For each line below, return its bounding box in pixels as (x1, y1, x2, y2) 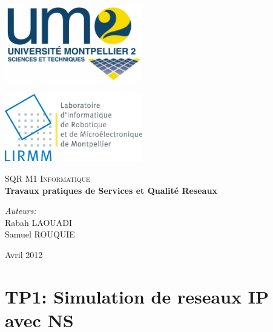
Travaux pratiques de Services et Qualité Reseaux (5, 184, 217, 196)
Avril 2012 (5, 248, 43, 261)
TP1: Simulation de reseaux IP (5, 284, 269, 308)
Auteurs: (5, 204, 36, 217)
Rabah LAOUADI (5, 216, 73, 228)
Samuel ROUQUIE (5, 228, 75, 241)
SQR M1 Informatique (5, 172, 90, 185)
